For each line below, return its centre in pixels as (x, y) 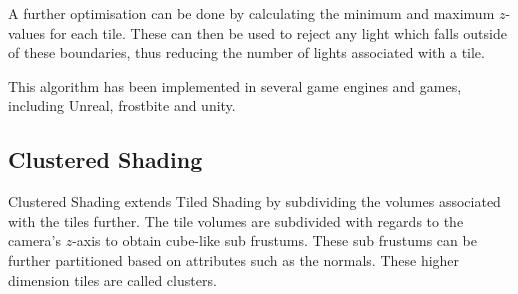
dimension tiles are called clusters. (112, 279)
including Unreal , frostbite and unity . (122, 105)
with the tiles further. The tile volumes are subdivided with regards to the (236, 220)
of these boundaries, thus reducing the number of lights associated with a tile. (246, 52)
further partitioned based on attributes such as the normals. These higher (234, 259)
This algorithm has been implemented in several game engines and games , (235, 85)
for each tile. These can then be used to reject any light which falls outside (278, 32)
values (27, 32)
